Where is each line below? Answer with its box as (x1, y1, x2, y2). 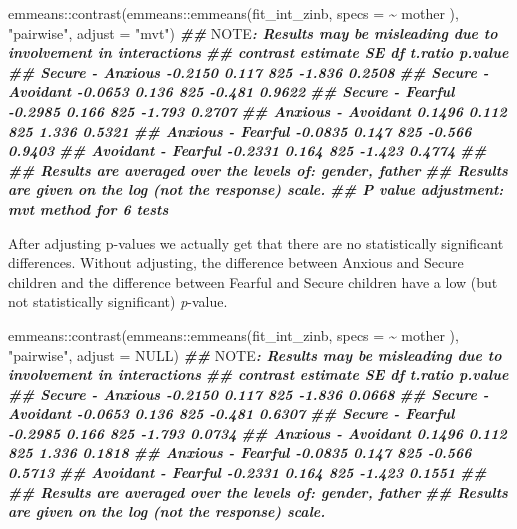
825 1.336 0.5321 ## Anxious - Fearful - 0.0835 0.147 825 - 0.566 (8, 120, 472, 141)
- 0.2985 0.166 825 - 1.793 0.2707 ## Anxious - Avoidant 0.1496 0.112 (8, 100, 507, 121)
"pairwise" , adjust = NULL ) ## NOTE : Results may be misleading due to (8, 344, 502, 365)
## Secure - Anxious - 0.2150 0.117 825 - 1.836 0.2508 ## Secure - (8, 61, 489, 82)
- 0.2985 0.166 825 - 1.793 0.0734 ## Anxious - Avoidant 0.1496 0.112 (8, 422, 507, 443)
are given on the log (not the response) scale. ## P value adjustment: (8, 179, 504, 200)
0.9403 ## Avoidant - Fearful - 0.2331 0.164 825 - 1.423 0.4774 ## (8, 140, 487, 161)
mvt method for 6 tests (8, 198, 169, 219)
